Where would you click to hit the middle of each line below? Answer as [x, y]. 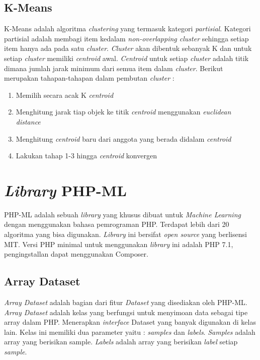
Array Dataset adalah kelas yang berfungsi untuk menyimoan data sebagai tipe [126, 312]
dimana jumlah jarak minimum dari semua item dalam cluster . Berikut [114, 68]
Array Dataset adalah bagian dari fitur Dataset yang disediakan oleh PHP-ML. [126, 302]
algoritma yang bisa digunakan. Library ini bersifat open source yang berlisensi [125, 234]
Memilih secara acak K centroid [65, 95]
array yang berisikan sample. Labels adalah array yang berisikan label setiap [121, 342]
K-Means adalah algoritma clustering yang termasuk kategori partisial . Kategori [127, 28]
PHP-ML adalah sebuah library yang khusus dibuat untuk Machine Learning [122, 214]
